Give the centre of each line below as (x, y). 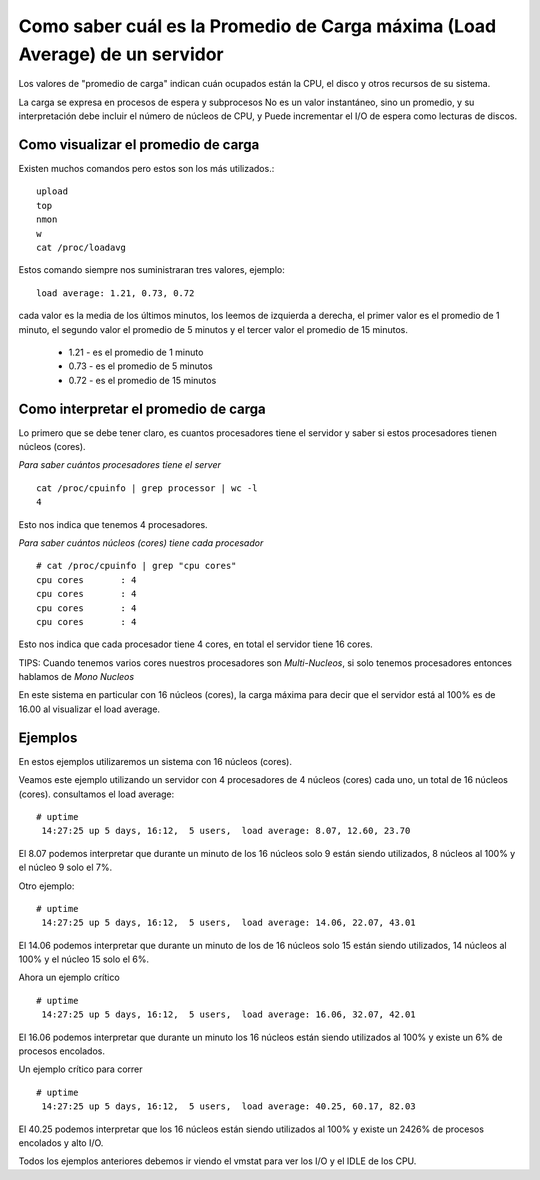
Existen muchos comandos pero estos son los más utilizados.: (146, 169)
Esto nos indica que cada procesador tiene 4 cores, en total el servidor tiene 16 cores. (196, 644)
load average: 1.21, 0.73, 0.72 (115, 293)
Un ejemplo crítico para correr (80, 1069)
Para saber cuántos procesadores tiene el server (120, 465)
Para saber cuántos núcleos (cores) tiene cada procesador (141, 542)
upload (52, 191)
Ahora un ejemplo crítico (69, 977)
